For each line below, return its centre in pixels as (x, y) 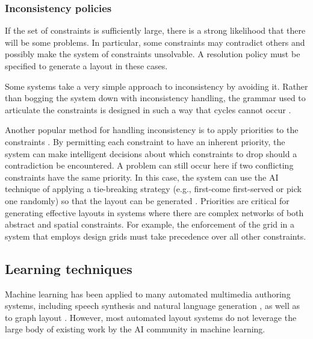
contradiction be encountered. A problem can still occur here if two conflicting (149, 165)
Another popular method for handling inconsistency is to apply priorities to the (152, 130)
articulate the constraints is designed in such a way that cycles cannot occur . (148, 109)
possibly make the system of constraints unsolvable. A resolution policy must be (153, 54)
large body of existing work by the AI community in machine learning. (135, 329)
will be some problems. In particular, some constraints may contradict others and (155, 42)
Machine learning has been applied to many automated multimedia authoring (148, 294)
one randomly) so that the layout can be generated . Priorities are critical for (147, 200)
